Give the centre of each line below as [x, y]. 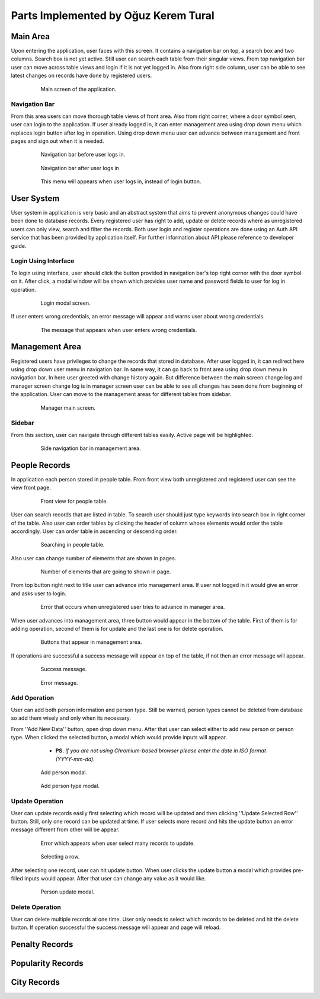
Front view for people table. [74, 501]
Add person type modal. [70, 786]
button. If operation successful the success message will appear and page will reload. [116, 927]
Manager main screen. [68, 408]
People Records [41, 465]
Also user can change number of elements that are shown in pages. [94, 558]
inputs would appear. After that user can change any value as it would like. [115, 878]
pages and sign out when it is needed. [57, 141]
